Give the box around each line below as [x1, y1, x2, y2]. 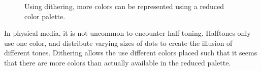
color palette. [24, 11, 66, 21]
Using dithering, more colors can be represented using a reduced [24, 1, 224, 11]
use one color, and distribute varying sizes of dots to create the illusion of [4, 37, 233, 48]
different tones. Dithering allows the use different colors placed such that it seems [4, 47, 257, 58]
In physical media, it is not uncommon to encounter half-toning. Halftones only [4, 28, 251, 38]
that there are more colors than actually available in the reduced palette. [4, 57, 231, 67]
